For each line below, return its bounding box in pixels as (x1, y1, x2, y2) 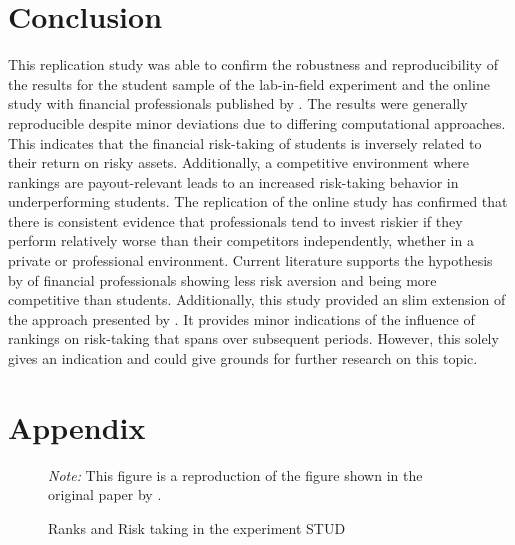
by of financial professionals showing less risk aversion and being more (8, 269, 437, 290)
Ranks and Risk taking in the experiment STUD (48, 517, 346, 538)
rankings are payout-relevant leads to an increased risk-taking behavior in (8, 171, 459, 192)
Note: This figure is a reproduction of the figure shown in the (48, 464, 423, 485)
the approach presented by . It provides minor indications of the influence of (8, 308, 475, 329)
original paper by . (48, 484, 162, 505)
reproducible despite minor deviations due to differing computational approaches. (8, 112, 506, 133)
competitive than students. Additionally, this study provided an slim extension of (8, 289, 506, 310)
